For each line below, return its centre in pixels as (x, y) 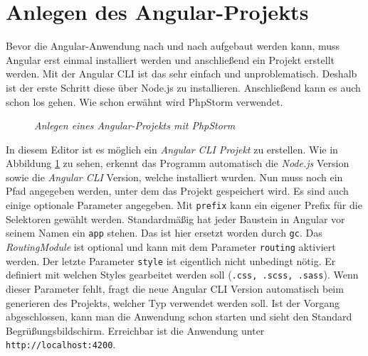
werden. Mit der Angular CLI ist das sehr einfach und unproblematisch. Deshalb (182, 74)
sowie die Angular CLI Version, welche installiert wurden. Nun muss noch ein (174, 177)
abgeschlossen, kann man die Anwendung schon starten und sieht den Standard (179, 317)
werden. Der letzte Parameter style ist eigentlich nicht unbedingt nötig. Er (171, 260)
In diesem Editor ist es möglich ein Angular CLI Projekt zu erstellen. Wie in (172, 149)
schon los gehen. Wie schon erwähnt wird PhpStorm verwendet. (144, 101)
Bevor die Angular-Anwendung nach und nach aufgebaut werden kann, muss (173, 46)
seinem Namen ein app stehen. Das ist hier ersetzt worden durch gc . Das (164, 233)
